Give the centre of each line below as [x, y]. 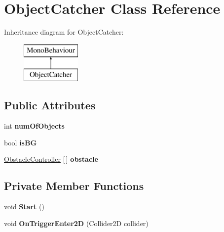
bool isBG [20, 142]
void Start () [24, 207]
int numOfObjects [34, 126]
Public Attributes [50, 105]
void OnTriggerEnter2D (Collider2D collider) [76, 223]
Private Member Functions [74, 186]
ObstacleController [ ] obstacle [51, 159]
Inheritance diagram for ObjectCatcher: [64, 32]
